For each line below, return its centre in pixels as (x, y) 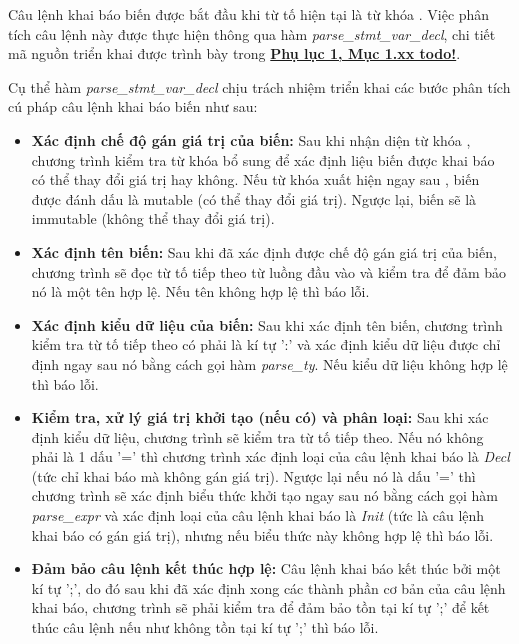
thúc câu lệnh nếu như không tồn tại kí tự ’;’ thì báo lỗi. (205, 627)
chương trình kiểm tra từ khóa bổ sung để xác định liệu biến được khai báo (263, 159)
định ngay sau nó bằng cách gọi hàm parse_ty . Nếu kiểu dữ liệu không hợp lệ (269, 363)
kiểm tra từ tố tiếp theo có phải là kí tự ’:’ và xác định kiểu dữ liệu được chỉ (266, 344)
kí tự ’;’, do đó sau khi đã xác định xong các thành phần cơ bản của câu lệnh (268, 587)
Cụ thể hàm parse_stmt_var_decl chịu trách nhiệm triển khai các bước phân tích (259, 86)
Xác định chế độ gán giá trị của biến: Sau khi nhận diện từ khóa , (251, 139)
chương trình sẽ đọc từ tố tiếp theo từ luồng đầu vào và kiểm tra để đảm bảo (269, 271)
